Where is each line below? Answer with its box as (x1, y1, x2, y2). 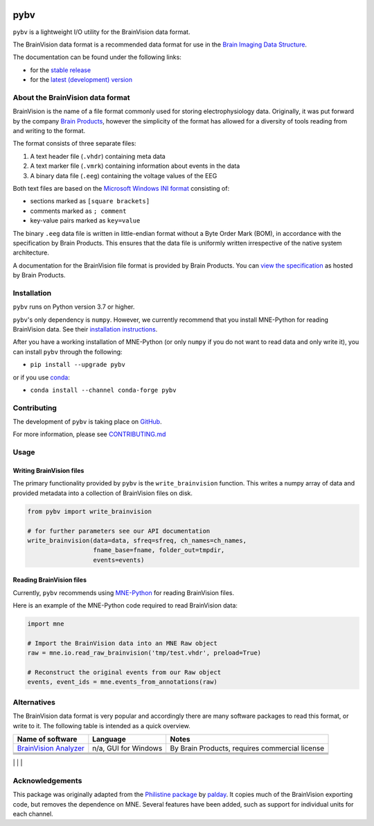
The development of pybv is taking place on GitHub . (12, 418, 162, 426)
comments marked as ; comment (30, 207, 127, 215)
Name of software (17, 734, 78, 743)
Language (92, 734, 126, 743)
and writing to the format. (12, 127, 86, 135)
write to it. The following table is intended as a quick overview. (12, 721, 190, 730)
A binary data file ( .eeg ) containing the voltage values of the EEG (30, 171, 217, 180)
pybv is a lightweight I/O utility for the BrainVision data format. (12, 28, 190, 36)
